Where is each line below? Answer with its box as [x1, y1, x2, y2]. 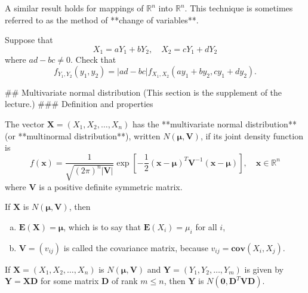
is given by [244, 263, 284, 275]
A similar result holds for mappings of [5, 2, 144, 14]
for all [195, 220, 217, 233]
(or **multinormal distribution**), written [5, 129, 161, 142]
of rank [112, 274, 138, 287]
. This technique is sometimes [184, 2, 293, 14]
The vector [5, 118, 45, 130]
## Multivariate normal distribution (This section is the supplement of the [5, 86, 282, 98]
